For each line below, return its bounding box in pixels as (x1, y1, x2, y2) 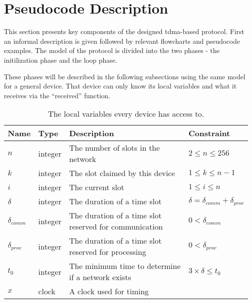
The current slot (69, 181, 125, 193)
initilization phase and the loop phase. (4, 54, 117, 65)
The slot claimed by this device (69, 167, 175, 179)
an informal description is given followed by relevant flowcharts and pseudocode (4, 36, 240, 46)
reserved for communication (69, 221, 163, 232)
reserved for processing (69, 246, 146, 258)
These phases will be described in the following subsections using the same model (4, 71, 246, 81)
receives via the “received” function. (4, 90, 110, 100)
